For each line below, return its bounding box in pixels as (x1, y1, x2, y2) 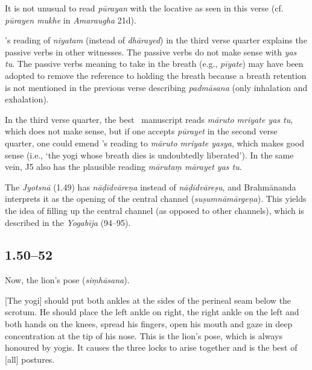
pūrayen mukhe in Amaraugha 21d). (5, 13, 136, 26)
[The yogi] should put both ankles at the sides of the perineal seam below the (5, 293, 291, 306)
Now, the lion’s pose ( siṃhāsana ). (5, 274, 130, 286)
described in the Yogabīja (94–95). (5, 216, 131, 228)
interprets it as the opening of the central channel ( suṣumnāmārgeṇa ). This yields (5, 192, 307, 205)
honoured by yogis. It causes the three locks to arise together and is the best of (5, 341, 298, 354)
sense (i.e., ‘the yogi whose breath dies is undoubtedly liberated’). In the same (5, 148, 294, 161)
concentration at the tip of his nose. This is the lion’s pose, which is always (5, 329, 282, 342)
